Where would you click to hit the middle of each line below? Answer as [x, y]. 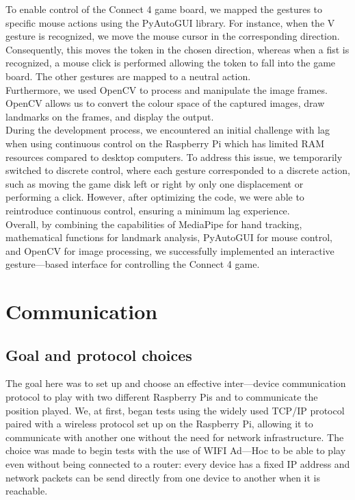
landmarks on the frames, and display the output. [110, 116]
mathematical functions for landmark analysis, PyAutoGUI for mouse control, [169, 237]
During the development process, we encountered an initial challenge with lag [168, 130]
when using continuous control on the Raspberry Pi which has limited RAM [165, 143]
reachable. [27, 491]
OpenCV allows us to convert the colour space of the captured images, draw [165, 103]
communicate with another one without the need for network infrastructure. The [175, 437]
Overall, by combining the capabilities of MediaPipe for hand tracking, [154, 224]
